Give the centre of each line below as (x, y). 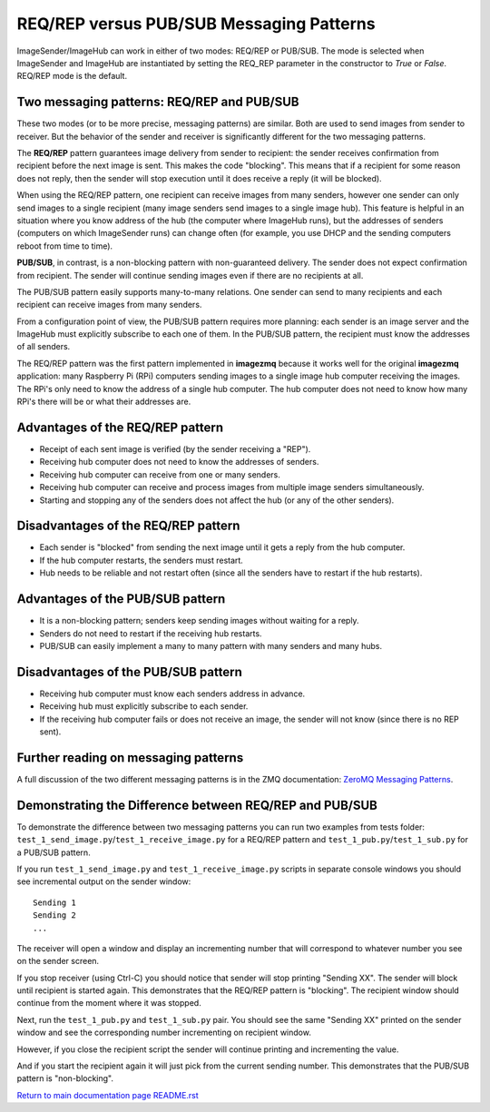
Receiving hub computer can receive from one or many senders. (160, 474)
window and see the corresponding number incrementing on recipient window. (164, 1033)
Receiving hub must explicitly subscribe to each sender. (144, 706)
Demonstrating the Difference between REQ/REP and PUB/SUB (197, 805)
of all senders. (44, 347)
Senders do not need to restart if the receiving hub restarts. (151, 633)
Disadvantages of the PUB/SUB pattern (129, 672)
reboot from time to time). (65, 246)
